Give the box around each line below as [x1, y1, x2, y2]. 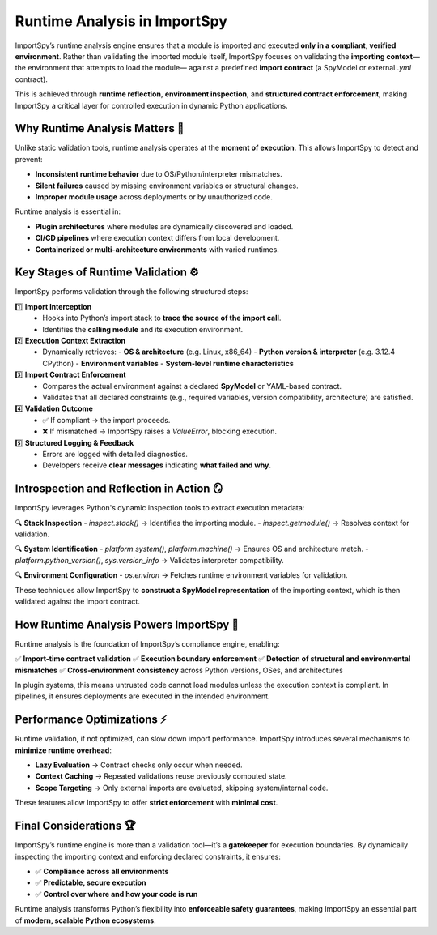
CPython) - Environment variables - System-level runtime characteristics [42, 358, 295, 368]
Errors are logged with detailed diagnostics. [42, 449, 188, 459]
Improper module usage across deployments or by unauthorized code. [35, 191, 273, 202]
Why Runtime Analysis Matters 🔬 [15, 122, 185, 135]
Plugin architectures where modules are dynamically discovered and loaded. [35, 221, 294, 231]
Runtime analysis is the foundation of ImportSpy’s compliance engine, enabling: [15, 638, 280, 648]
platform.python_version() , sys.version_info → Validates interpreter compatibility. [15, 555, 285, 565]
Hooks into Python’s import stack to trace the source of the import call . [42, 313, 282, 323]
